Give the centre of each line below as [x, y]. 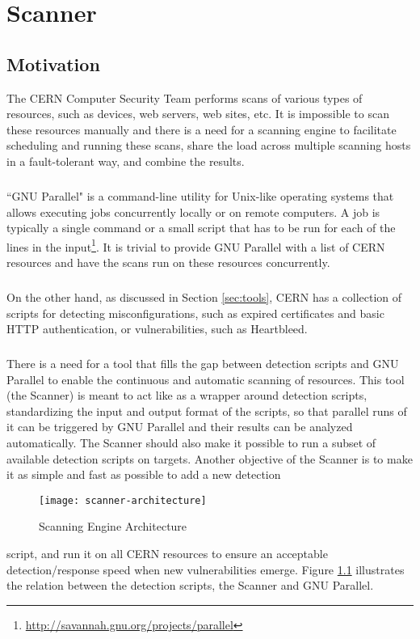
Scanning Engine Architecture [113, 526]
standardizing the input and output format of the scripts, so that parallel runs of [207, 410]
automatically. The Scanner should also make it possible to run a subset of [191, 443]
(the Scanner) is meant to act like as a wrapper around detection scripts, [187, 395]
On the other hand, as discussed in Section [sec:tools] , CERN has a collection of [204, 296]
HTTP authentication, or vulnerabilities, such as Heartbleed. [157, 329]
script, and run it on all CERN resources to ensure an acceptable [167, 554]
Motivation [53, 63]
